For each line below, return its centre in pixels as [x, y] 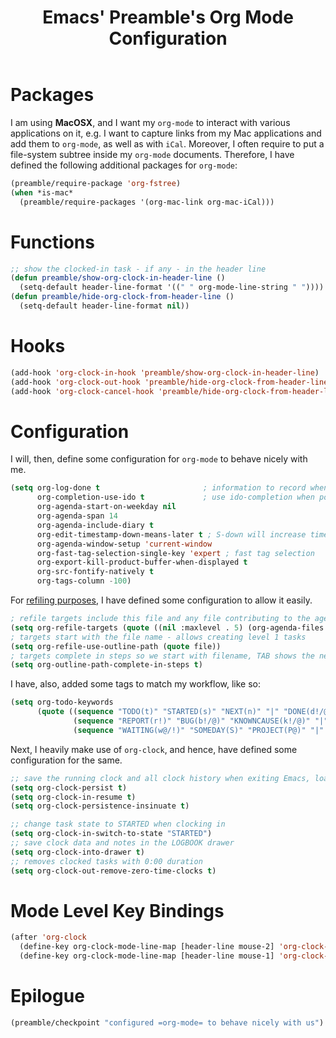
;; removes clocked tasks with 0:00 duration [106, 861]
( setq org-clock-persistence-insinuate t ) [100, 806]
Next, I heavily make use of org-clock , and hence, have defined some [154, 749]
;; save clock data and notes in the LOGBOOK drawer [122, 843]
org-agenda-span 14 [77, 516]
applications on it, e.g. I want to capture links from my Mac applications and [166, 133]
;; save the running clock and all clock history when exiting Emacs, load [171, 778]
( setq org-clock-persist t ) [69, 787]
